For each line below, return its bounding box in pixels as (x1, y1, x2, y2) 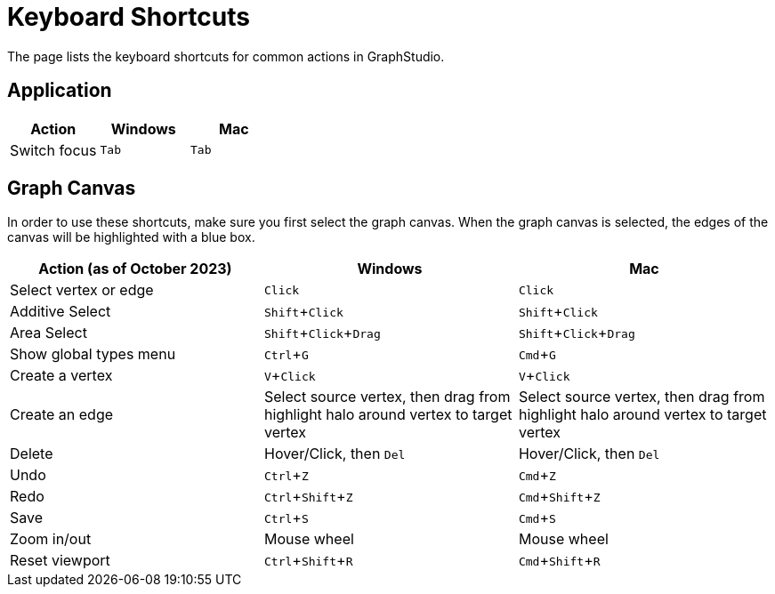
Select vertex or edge (10, 281, 154, 300)
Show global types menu (10, 345, 176, 364)
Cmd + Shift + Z (518, 487, 601, 506)
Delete (10, 445, 53, 463)
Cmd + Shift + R (518, 551, 601, 570)
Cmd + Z (518, 466, 556, 485)
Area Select (10, 324, 87, 342)
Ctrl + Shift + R (263, 551, 353, 570)
